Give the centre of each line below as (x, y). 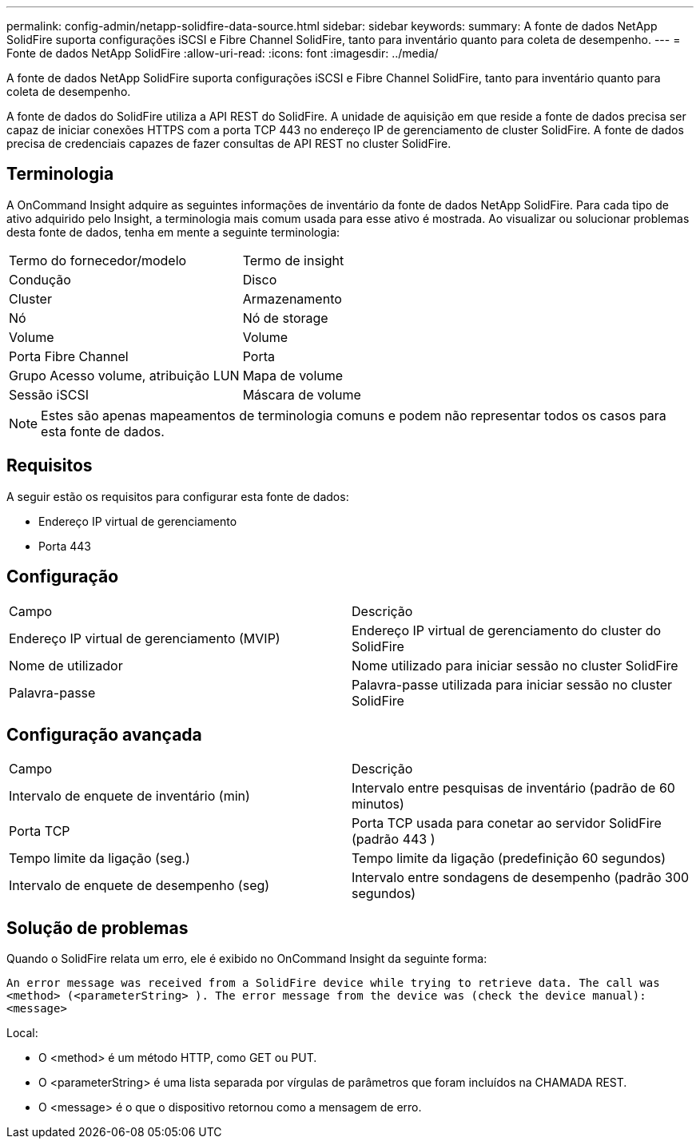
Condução (40, 279)
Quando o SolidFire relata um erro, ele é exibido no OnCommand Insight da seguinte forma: (247, 959)
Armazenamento (292, 298)
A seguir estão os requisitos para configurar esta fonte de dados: (178, 496)
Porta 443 (65, 546)
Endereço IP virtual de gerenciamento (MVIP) (145, 638)
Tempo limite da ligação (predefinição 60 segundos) (509, 859)
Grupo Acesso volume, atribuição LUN (124, 375)
